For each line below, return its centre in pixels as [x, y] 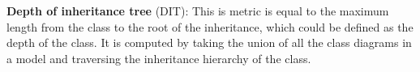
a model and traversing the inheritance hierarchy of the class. [159, 58]
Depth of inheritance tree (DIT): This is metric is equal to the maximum [198, 11]
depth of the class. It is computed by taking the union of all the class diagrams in [209, 42]
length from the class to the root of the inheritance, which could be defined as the [210, 26]
